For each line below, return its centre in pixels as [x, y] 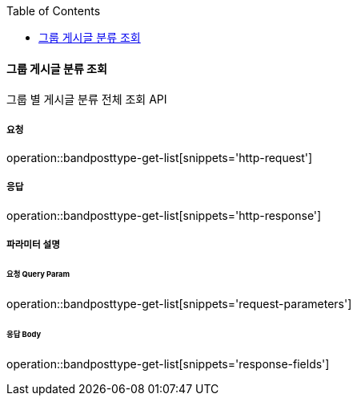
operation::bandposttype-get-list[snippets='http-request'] [160, 158]
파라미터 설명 [33, 245]
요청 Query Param [38, 274]
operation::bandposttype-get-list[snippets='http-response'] [164, 215]
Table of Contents [54, 11]
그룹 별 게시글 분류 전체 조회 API [87, 99]
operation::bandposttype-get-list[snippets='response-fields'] [168, 363]
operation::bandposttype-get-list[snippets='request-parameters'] [179, 303]
